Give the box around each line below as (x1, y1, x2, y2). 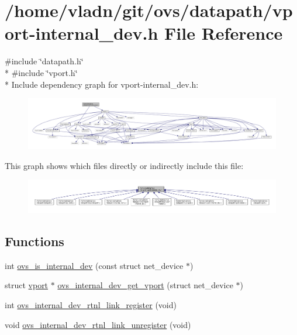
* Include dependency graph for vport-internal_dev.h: (5, 78, 199, 90)
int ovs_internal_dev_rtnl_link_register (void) (5, 299, 177, 310)
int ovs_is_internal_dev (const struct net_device (5, 259, 184, 271)
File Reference (164, 21, 283, 45)
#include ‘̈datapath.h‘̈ (5, 55, 84, 67)
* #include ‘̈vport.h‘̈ (5, 66, 78, 78)
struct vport (5, 279, 49, 291)
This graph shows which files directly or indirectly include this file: (5, 159, 244, 171)
